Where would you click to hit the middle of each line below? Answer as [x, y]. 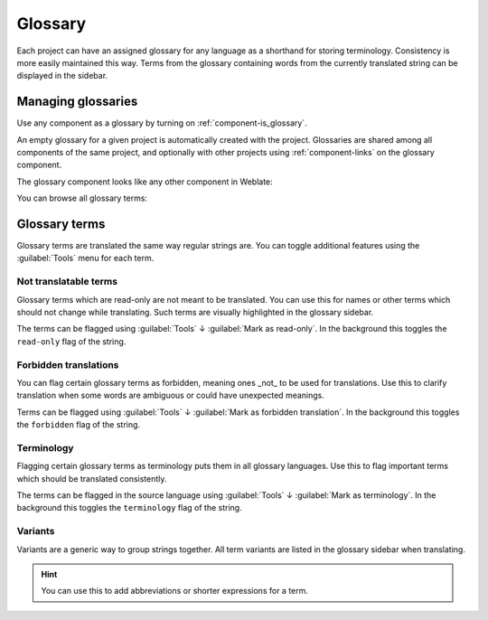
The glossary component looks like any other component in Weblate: [145, 182]
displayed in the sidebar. [62, 76]
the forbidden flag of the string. [78, 425]
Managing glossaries [77, 102]
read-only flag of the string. [71, 341]
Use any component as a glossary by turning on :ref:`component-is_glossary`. [162, 123]
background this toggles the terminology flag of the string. [130, 508]
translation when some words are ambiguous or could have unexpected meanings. [170, 395]
